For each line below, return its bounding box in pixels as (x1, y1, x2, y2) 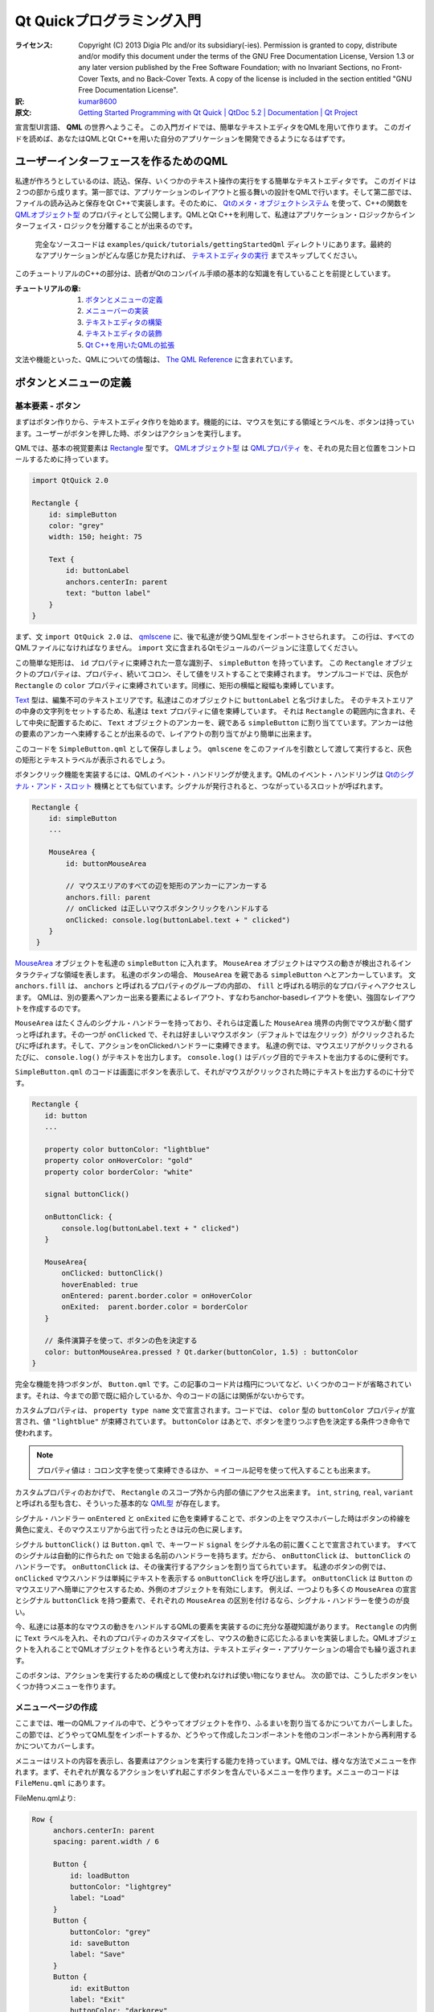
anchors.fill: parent (65, 893, 151, 901)
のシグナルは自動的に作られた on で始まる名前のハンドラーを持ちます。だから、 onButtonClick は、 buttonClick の (14, 1550, 411, 1561)
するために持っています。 (28, 455, 113, 464)
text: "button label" (65, 588, 151, 598)
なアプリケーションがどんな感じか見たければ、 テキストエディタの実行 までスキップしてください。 (35, 250, 362, 260)
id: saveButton (69, 1938, 130, 1948)
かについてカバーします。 (14, 1741, 100, 1750)
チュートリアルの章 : (14, 283, 81, 293)
